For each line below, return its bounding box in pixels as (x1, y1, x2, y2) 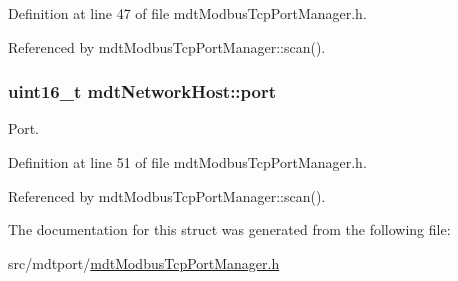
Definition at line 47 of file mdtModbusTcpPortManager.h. (8, 3, 367, 23)
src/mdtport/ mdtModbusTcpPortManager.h (8, 252, 280, 273)
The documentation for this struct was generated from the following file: (8, 219, 451, 240)
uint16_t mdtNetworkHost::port (8, 79, 277, 104)
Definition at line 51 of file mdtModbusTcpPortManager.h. (8, 152, 367, 172)
